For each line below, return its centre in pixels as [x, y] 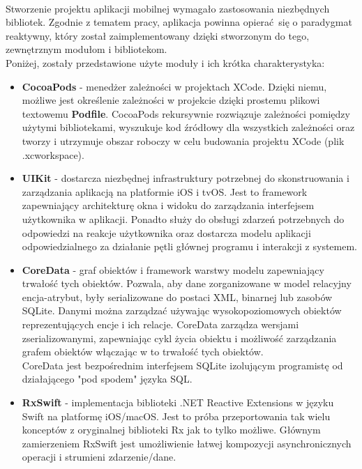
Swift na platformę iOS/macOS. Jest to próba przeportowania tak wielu [176, 416]
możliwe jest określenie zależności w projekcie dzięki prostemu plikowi [171, 100]
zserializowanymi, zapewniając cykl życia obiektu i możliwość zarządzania [179, 338]
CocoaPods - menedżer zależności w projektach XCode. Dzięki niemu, [174, 86]
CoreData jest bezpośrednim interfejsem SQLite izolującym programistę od [182, 365]
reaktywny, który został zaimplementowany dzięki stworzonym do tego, [158, 35]
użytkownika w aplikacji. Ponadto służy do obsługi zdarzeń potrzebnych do [183, 218]
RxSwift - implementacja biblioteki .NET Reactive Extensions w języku [178, 402]
